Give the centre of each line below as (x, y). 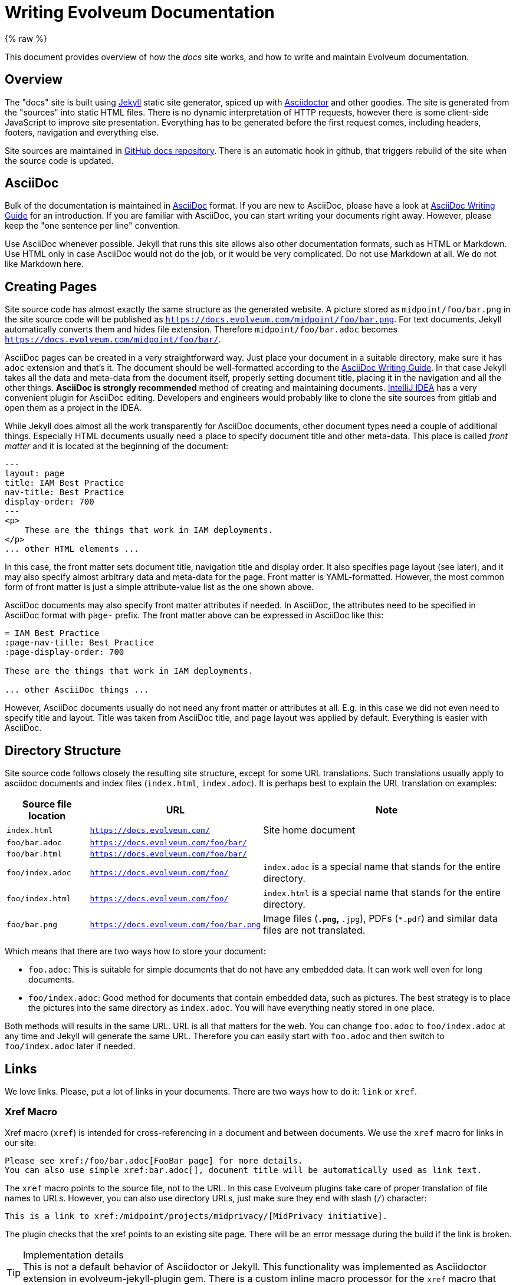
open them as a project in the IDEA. (73, 408)
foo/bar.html (34, 854)
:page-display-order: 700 (65, 652)
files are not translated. (314, 930)
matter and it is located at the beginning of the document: (117, 446)
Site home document (309, 830)
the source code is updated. (59, 160)
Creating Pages (51, 286)
